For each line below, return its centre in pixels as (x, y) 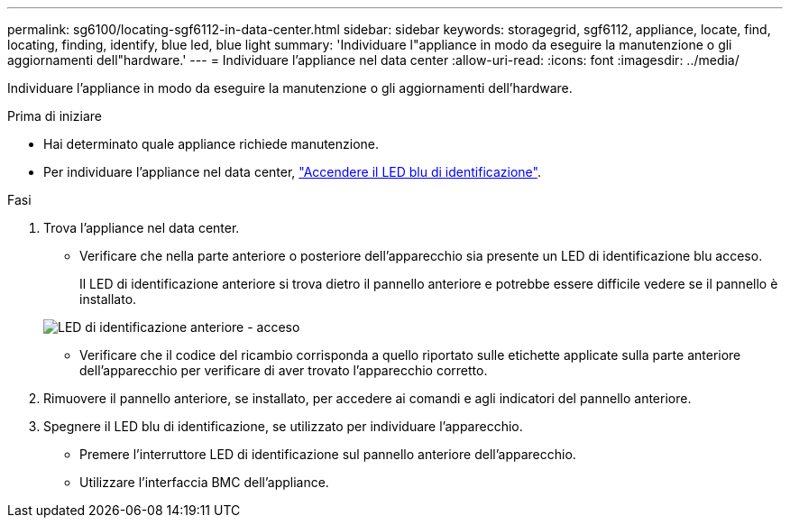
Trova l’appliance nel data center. (142, 228)
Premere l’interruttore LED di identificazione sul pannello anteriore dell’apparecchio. (328, 454)
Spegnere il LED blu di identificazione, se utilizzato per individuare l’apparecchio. (283, 426)
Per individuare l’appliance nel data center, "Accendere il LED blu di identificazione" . (292, 172)
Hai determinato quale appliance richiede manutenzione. (211, 144)
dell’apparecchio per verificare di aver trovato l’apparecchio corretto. (284, 370)
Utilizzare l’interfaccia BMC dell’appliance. (204, 482)
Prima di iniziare (55, 116)
